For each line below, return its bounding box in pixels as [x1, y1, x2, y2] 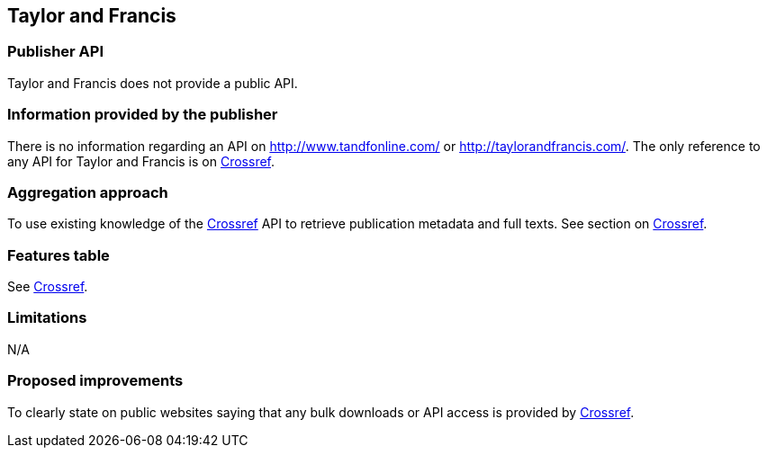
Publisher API [7, 42, 104, 61]
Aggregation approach [7, 183, 168, 201]
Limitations [7, 308, 87, 327]
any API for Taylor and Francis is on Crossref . [7, 153, 275, 169]
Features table [7, 245, 110, 264]
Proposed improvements [7, 371, 184, 390]
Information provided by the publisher [7, 105, 278, 124]
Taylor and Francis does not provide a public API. [7, 75, 298, 91]
